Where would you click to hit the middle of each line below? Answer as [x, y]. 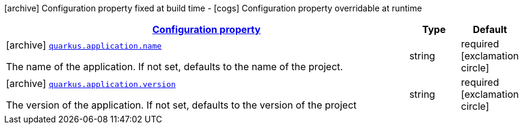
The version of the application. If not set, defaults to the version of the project [181, 105]
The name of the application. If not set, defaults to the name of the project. [175, 67]
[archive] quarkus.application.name [84, 45]
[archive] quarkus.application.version [91, 83]
